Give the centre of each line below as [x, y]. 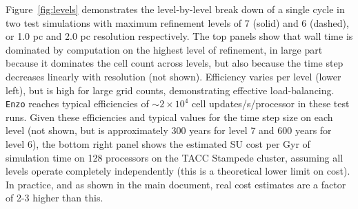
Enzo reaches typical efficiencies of [77, 103]
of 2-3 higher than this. [54, 198]
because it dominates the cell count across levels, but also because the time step [175, 63]
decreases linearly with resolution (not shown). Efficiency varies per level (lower [173, 76]
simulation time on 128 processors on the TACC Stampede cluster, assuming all [175, 157]
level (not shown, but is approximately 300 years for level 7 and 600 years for [169, 130]
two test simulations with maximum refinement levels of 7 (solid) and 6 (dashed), [177, 22]
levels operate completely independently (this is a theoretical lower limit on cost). [178, 171]
